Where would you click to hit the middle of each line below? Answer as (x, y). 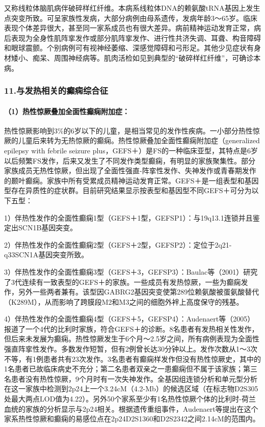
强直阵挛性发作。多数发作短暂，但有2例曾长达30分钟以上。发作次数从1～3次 (131, 349)
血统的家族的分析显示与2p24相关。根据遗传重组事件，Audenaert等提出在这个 (131, 408)
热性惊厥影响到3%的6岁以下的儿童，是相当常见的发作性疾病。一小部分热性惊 (132, 130)
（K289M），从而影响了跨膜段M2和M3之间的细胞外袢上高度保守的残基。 (124, 301)
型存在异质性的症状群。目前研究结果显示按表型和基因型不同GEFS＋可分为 (128, 190)
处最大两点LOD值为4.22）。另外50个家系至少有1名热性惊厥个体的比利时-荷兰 (130, 399)
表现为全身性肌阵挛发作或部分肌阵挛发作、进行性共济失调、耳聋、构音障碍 (136, 37)
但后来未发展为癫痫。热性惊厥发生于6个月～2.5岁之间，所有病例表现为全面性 (132, 339)
